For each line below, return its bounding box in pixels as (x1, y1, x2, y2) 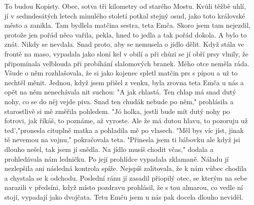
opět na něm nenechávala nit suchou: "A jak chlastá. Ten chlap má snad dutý (4, 87, 236, 97)
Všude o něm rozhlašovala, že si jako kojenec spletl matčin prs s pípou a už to (4, 68, 238, 78)
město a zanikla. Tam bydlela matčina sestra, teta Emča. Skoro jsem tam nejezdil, (4, 20, 251, 30)
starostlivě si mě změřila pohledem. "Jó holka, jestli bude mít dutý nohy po (4, 106, 230, 116)
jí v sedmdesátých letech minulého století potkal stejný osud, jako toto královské (4, 10, 245, 20)
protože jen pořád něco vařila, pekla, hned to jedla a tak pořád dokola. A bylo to (4, 29, 247, 39)
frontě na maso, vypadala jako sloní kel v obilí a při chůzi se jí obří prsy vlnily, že (4, 48, 249, 58)
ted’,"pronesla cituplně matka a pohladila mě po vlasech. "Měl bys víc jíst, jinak (4, 125, 244, 135)
